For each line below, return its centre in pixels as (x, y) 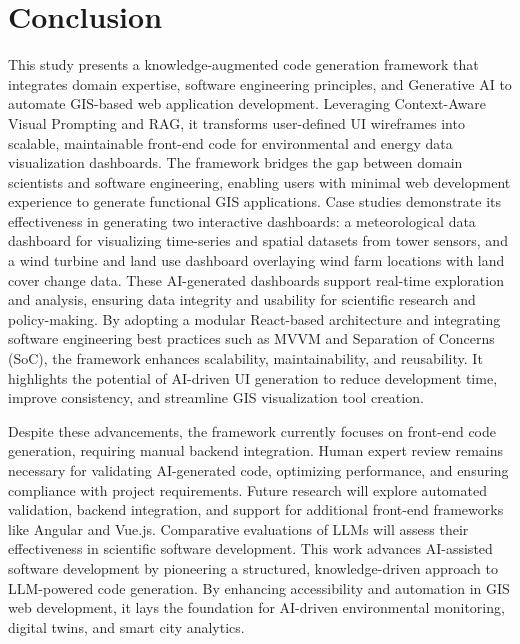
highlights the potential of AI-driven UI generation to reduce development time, (253, 377)
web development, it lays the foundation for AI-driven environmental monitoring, (256, 607)
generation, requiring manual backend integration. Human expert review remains (256, 450)
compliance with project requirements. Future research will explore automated (247, 489)
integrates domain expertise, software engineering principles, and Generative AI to (260, 83)
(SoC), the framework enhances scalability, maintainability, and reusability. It (245, 358)
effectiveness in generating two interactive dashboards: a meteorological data (242, 220)
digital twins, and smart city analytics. (126, 626)
